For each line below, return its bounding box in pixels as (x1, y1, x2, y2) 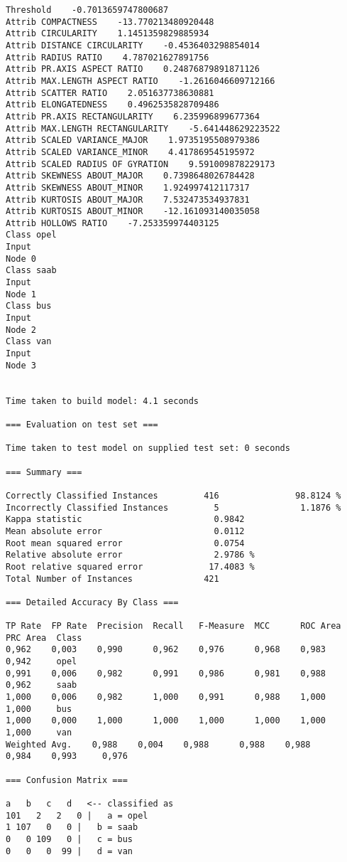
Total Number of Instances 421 (6, 573, 219, 584)
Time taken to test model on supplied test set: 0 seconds (6, 443, 290, 454)
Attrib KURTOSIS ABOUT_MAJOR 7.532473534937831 (6, 194, 250, 205)
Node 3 (6, 360, 36, 371)
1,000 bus (6, 703, 72, 714)
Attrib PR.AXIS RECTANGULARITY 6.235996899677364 (6, 111, 260, 122)
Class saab (6, 265, 57, 276)
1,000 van (6, 728, 72, 738)
